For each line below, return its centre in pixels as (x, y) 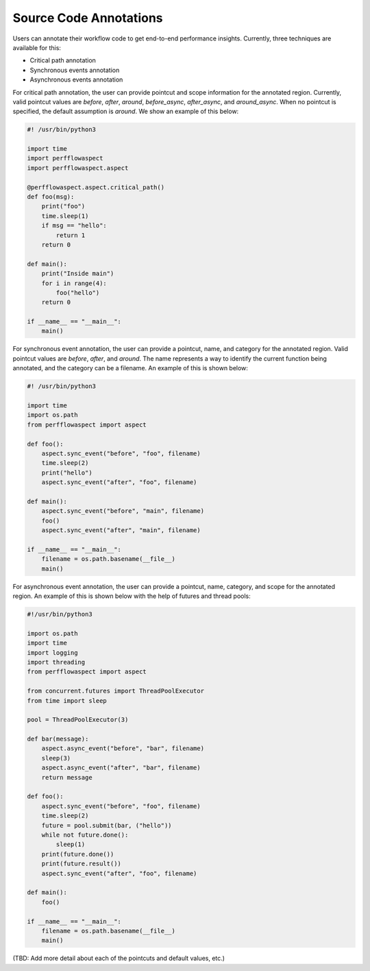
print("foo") (63, 206)
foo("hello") (78, 292)
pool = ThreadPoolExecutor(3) (78, 720)
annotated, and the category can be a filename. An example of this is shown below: (130, 368)
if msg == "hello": (74, 226)
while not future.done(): (85, 835)
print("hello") (67, 472)
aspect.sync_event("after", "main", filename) (121, 530)
